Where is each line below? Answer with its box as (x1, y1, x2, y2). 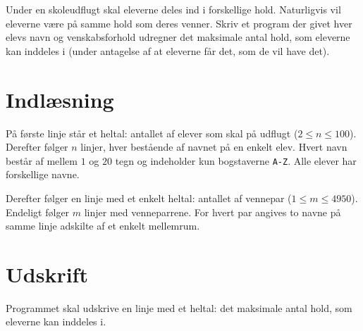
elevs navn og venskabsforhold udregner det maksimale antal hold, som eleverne (6, 30, 350, 44)
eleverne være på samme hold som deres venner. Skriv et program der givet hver (6, 15, 352, 30)
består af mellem (6, 153, 78, 168)
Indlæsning (6, 85, 114, 113)
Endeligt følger (6, 204, 70, 219)
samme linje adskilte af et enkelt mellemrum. (6, 218, 200, 233)
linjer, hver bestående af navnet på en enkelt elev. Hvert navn (80, 139, 347, 154)
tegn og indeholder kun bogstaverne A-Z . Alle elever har (115, 153, 357, 168)
